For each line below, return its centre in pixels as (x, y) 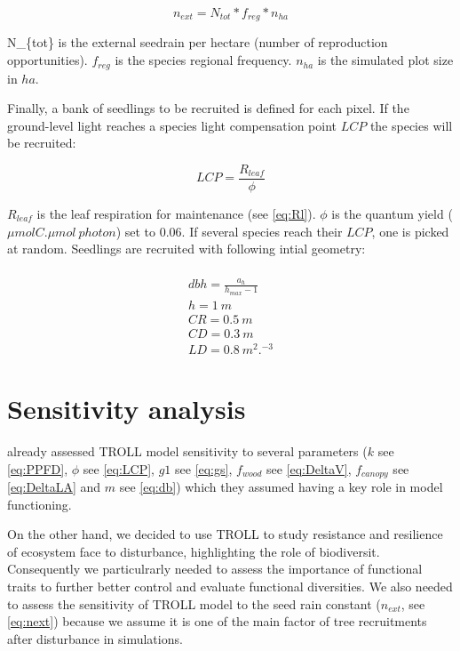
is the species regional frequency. (203, 60)
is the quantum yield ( (392, 213)
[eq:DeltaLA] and (54, 487)
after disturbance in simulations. (95, 638)
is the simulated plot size (385, 60)
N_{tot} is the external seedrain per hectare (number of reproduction (198, 42)
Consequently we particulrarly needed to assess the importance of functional (215, 569)
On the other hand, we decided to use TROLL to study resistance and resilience (225, 534)
